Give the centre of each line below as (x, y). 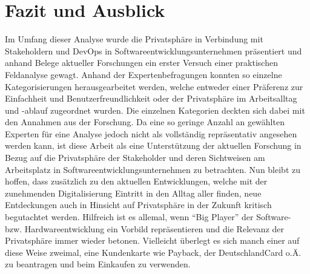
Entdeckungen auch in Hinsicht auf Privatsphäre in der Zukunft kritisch (138, 205)
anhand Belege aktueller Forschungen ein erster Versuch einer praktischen (141, 63)
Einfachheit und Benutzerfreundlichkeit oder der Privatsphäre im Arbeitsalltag (151, 98)
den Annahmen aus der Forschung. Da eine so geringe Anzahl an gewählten (145, 122)
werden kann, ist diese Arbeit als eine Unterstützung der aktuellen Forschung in (153, 145)
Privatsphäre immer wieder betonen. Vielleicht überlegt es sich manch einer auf (152, 240)
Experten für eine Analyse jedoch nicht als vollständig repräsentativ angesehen (151, 133)
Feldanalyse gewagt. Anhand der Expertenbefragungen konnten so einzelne (143, 74)
